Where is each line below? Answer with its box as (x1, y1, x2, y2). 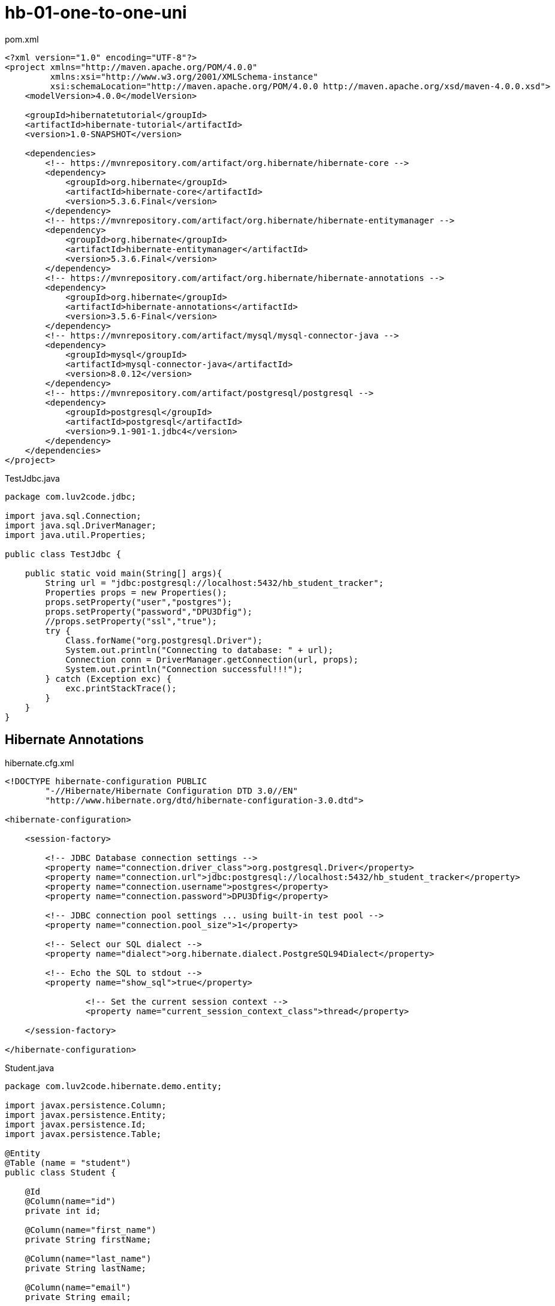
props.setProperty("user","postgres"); (45, 597, 233, 607)
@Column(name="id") (25, 1196, 116, 1206)
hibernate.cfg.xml (5, 757, 74, 768)
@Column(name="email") (25, 1282, 131, 1292)
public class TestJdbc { (5, 549, 121, 559)
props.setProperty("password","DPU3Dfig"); (45, 606, 253, 616)
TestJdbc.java (5, 473, 60, 483)
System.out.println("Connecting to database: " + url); (65, 645, 333, 655)
